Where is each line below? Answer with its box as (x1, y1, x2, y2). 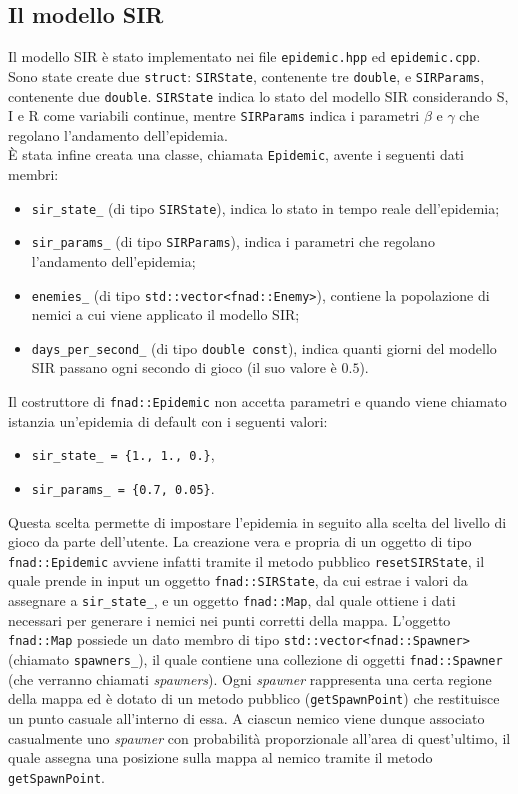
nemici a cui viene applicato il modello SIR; (31, 304, 300, 325)
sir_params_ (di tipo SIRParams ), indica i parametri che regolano (31, 231, 435, 252)
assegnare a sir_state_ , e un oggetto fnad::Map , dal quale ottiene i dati (8, 590, 456, 611)
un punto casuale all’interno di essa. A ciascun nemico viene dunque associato (8, 707, 485, 728)
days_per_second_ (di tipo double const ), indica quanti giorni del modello (31, 337, 497, 358)
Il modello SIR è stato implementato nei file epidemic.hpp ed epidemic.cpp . (8, 46, 481, 67)
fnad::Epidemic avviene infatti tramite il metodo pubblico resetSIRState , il (8, 550, 485, 571)
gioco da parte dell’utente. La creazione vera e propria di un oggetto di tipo (8, 531, 472, 552)
